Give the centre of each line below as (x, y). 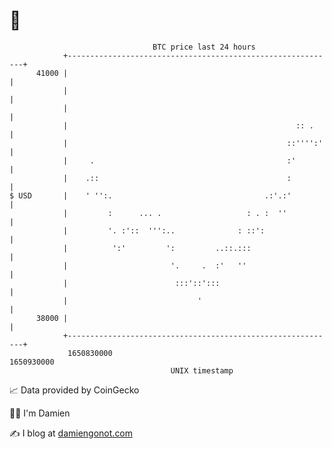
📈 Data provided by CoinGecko (74, 390)
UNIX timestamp (202, 370)
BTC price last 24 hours (204, 47)
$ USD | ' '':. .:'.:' (150, 195)
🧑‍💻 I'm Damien (40, 413)
